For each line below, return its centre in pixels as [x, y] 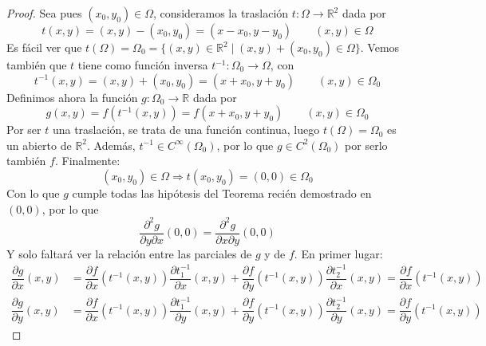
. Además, [111, 145]
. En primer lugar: [338, 253]
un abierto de [39, 145]
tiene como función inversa [143, 65]
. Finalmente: [87, 161]
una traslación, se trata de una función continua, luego [186, 130]
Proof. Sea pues [44, 13]
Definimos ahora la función [72, 97]
